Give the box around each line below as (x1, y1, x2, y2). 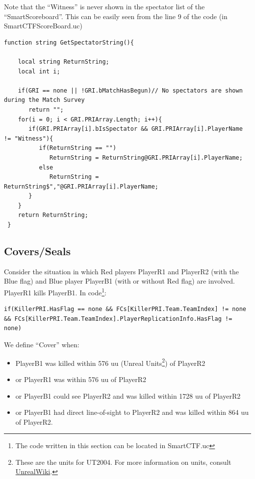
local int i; (18, 68, 60, 75)
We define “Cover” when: (4, 339, 79, 350)
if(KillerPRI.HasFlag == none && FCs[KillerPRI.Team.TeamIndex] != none (4, 306, 246, 313)
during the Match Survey (4, 96, 85, 104)
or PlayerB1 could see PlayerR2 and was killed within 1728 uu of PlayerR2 (15, 390, 241, 401)
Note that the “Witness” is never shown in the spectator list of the (4, 1, 205, 11)
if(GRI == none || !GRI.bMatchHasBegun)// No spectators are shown (18, 87, 243, 94)
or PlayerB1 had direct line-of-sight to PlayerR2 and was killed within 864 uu (15, 407, 249, 417)
